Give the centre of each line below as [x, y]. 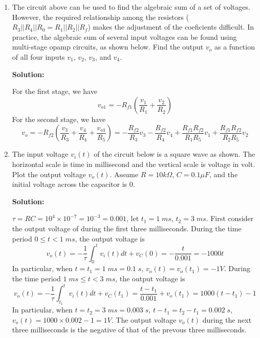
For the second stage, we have [59, 119]
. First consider [230, 218]
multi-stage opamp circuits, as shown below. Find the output [108, 47]
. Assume [124, 174]
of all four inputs [38, 56]
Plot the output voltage [49, 174]
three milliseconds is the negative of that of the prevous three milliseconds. [129, 330]
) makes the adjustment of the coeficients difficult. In [171, 27]
